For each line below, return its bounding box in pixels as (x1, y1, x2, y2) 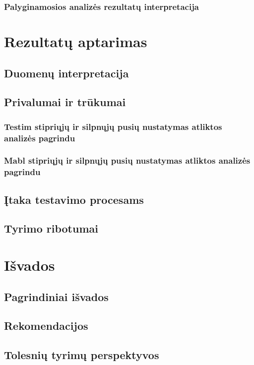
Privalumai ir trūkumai (4, 94, 126, 110)
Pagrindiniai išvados (4, 289, 109, 304)
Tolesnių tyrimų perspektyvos (4, 347, 159, 363)
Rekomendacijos (4, 318, 88, 333)
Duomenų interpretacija (4, 65, 129, 80)
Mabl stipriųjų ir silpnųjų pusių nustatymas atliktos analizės (4, 154, 251, 167)
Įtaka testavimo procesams (4, 191, 144, 207)
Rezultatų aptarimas (4, 31, 147, 52)
